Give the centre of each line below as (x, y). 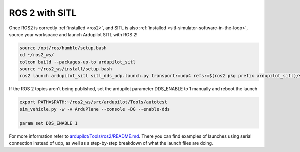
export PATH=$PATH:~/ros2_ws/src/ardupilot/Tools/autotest (93, 102)
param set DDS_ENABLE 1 (49, 123)
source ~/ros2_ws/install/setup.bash (66, 69)
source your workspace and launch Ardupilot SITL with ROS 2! (73, 34)
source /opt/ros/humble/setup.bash (63, 48)
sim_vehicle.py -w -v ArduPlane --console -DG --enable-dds (95, 109)
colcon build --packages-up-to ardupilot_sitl (78, 62)
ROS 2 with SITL (43, 13)
